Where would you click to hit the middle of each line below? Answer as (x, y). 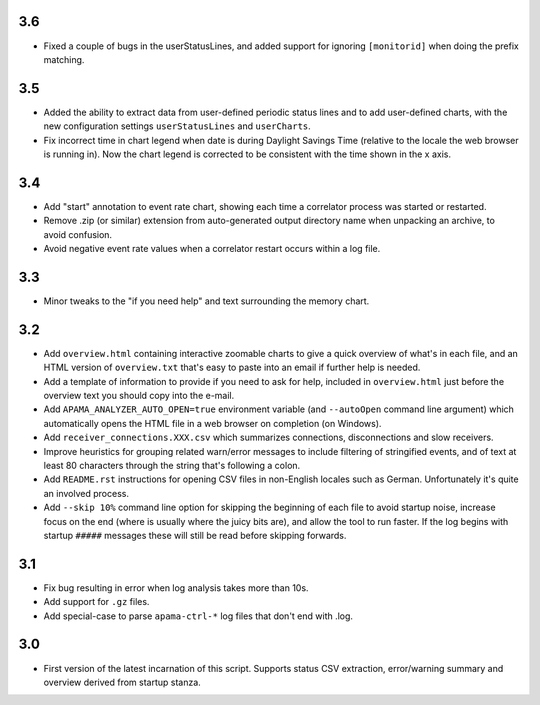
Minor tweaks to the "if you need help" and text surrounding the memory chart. (206, 301)
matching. (64, 59)
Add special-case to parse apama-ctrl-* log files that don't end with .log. (198, 616)
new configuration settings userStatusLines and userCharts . (177, 126)
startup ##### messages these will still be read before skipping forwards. (195, 535)
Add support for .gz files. (96, 602)
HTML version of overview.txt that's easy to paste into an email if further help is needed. (232, 367)
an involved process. (86, 493)
